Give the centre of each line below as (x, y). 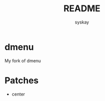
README (82, 9)
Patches (22, 80)
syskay (82, 22)
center (18, 94)
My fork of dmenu (23, 61)
